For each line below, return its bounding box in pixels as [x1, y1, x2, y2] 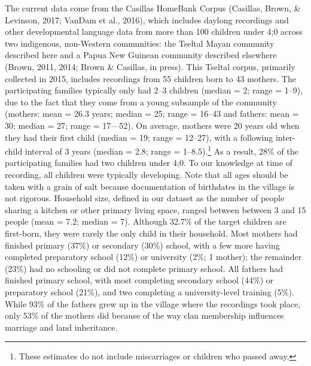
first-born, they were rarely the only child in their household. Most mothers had [5, 226, 298, 239]
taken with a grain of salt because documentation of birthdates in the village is [5, 180, 295, 192]
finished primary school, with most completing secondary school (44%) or [5, 274, 274, 286]
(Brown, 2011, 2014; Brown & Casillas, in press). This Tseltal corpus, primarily [5, 60, 295, 72]
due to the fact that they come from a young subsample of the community [5, 95, 277, 108]
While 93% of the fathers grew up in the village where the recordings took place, [5, 297, 301, 310]
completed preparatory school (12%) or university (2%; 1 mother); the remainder [5, 250, 302, 263]
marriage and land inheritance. [5, 320, 118, 333]
